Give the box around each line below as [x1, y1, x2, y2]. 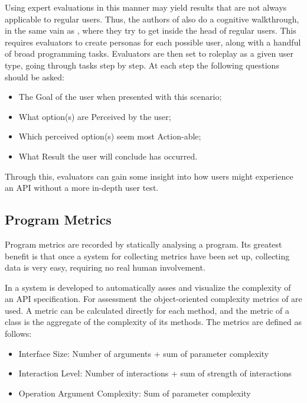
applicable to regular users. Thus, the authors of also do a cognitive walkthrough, [5, 12, 299, 25]
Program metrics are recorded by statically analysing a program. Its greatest [5, 238, 282, 250]
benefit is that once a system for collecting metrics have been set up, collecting [5, 249, 290, 262]
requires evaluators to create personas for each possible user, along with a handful [5, 35, 301, 48]
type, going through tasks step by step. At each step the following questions [5, 58, 279, 71]
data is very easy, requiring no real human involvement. [5, 261, 205, 274]
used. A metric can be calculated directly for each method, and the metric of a [5, 304, 290, 316]
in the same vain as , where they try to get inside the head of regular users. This [5, 24, 296, 37]
